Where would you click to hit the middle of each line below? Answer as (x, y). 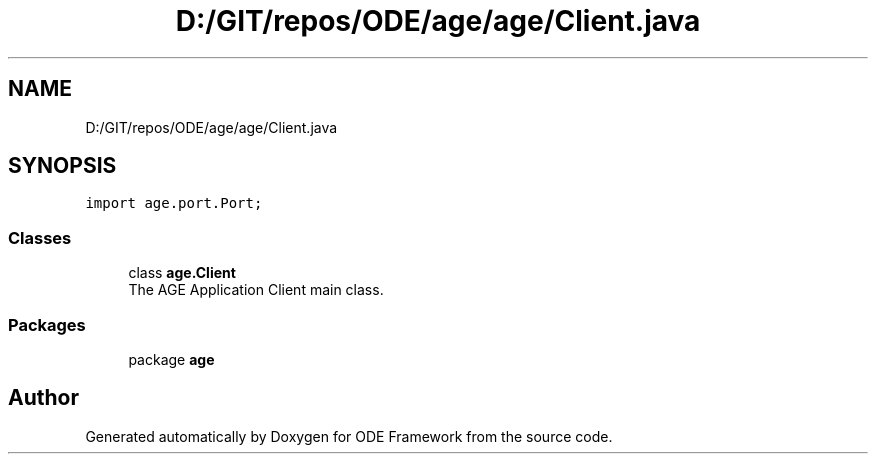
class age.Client (182, 273)
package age (171, 359)
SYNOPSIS (62, 166)
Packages (47, 324)
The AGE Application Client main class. (256, 290)
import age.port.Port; (174, 203)
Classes (40, 237)
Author (43, 398)
